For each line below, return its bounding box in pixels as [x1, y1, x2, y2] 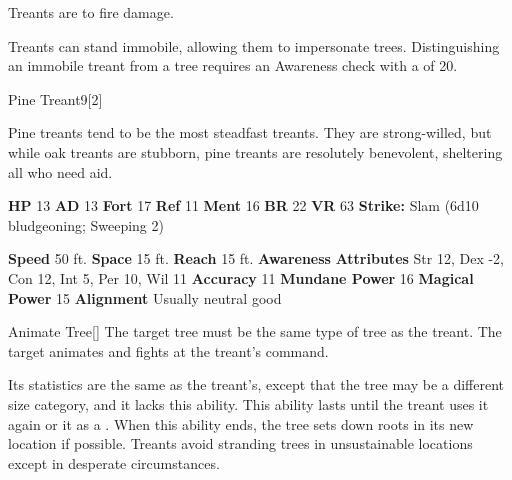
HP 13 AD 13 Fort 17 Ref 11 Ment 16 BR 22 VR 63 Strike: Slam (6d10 [8, 195, 479, 216]
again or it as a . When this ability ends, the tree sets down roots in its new [8, 413, 474, 434]
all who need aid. [8, 161, 113, 182]
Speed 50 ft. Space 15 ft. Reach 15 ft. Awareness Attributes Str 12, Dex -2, [8, 248, 504, 269]
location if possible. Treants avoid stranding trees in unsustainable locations [8, 433, 473, 454]
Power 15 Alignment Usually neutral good [8, 287, 282, 308]
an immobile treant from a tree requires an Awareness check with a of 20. [8, 55, 458, 76]
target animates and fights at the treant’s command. [8, 340, 329, 361]
